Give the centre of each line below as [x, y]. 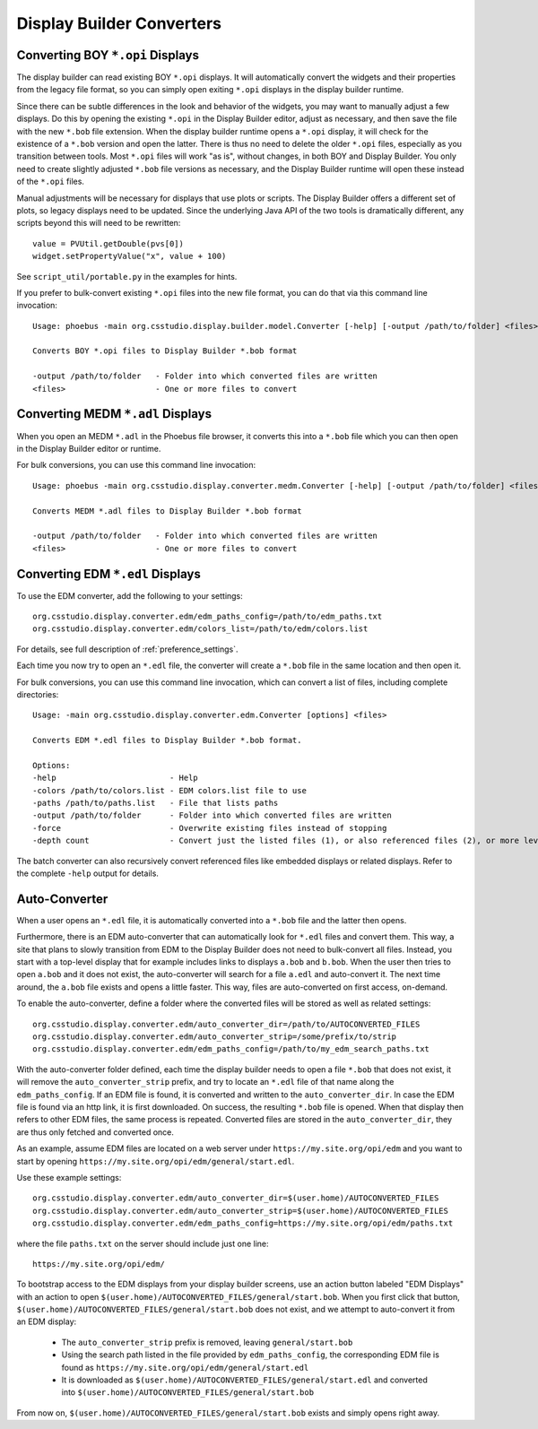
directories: [38, 694]
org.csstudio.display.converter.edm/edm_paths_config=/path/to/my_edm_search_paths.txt [231, 1049]
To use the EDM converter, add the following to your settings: [130, 595]
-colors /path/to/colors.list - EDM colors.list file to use [169, 790]
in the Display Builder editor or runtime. [89, 448]
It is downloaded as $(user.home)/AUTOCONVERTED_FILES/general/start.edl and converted [244, 1380]
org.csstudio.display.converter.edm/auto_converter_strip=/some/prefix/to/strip [215, 1037]
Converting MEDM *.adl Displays [114, 414]
